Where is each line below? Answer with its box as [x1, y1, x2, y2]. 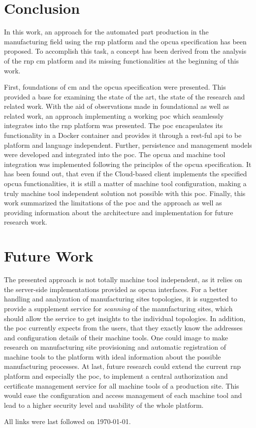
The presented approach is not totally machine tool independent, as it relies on [4, 274, 242, 285]
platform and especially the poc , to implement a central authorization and [4, 371, 228, 381]
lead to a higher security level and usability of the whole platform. [4, 399, 204, 410]
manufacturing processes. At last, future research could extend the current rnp [4, 361, 241, 371]
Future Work [4, 246, 94, 266]
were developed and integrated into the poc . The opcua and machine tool [4, 149, 225, 160]
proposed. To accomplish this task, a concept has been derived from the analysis [4, 46, 247, 56]
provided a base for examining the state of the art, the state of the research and [4, 91, 245, 101]
